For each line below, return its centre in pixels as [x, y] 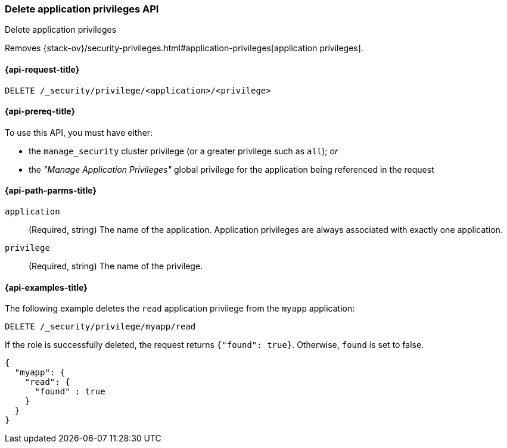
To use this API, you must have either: [79, 132]
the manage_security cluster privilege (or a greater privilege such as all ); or [183, 151]
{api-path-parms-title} [51, 191]
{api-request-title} [42, 69]
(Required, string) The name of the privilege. [116, 266]
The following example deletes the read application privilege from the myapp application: [180, 309]
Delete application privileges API [82, 9]
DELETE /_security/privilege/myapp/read [100, 327]
